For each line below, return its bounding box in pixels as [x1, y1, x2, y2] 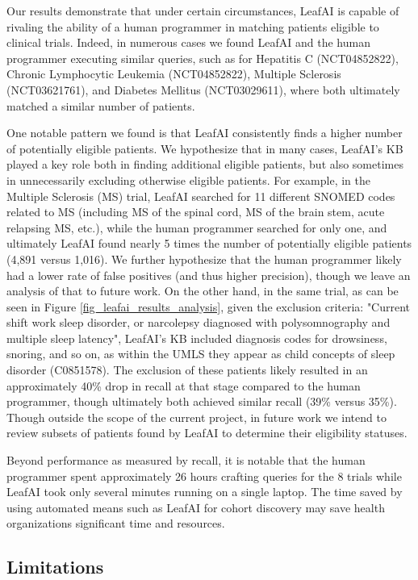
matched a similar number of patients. [6, 97, 195, 114]
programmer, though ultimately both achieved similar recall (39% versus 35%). [6, 393, 397, 410]
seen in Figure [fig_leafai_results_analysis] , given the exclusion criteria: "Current [6, 298, 411, 315]
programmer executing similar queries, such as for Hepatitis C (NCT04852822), [6, 49, 399, 66]
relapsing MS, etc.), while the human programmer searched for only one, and [6, 219, 387, 236]
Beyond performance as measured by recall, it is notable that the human [6, 452, 366, 469]
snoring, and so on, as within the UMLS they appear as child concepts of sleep [6, 345, 395, 362]
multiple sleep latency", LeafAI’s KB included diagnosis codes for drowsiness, [6, 329, 387, 346]
